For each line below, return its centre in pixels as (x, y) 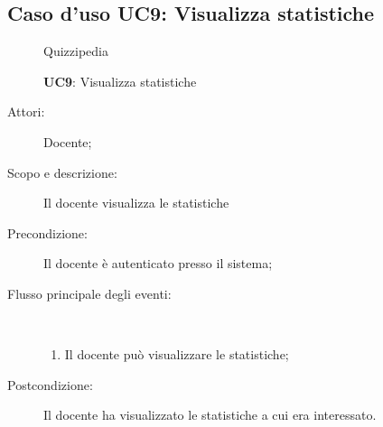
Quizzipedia (76, 51)
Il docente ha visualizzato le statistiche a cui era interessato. (210, 415)
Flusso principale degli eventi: (89, 293)
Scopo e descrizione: (62, 172)
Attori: (26, 111)
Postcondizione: (50, 384)
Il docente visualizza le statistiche (136, 203)
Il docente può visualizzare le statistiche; (177, 354)
